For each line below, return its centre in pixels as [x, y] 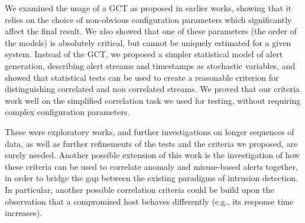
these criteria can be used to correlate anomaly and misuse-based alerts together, [152, 166]
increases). [24, 213]
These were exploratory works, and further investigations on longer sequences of [150, 131]
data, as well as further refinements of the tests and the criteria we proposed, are [151, 143]
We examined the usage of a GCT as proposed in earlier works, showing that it [148, 8]
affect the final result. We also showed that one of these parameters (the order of [151, 31]
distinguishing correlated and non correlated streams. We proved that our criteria [152, 89]
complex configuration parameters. [67, 112]
